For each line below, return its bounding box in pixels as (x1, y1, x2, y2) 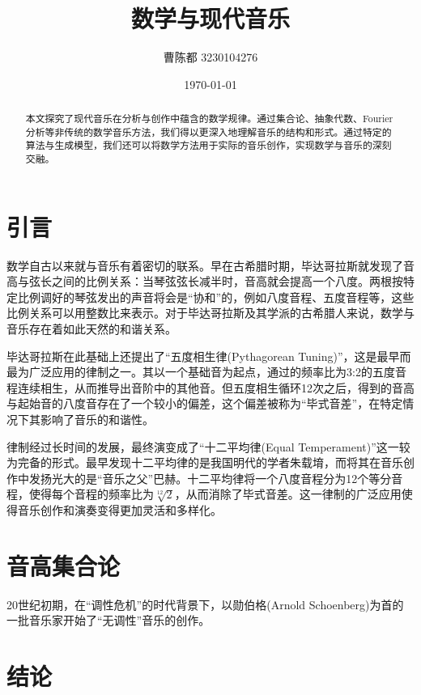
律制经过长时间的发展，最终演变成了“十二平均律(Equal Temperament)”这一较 (6, 438, 410, 455)
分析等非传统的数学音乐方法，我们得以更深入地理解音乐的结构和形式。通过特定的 (25, 125, 392, 138)
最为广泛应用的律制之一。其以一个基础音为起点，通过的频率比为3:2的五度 (6, 363, 395, 380)
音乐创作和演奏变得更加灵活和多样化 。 (17, 501, 222, 518)
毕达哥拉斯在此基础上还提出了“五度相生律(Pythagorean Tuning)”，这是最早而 (6, 347, 411, 364)
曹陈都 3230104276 (163, 49, 258, 66)
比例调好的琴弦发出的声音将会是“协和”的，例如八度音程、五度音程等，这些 (17, 288, 415, 305)
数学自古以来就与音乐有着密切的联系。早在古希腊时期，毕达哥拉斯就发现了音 (6, 256, 415, 273)
